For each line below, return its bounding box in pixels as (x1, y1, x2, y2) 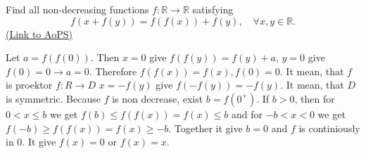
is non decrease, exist (112, 91, 203, 105)
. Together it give (168, 120, 243, 135)
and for (232, 106, 263, 121)
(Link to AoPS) (6, 26, 72, 41)
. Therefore (89, 63, 137, 78)
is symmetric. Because (6, 91, 101, 105)
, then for (294, 91, 335, 105)
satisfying (192, 2, 234, 16)
